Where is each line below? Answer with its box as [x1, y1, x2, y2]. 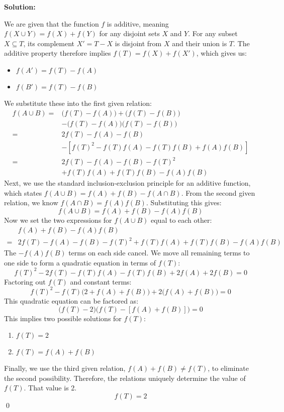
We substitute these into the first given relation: [4, 97, 152, 108]
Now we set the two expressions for [4, 215, 112, 225]
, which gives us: [196, 48, 247, 58]
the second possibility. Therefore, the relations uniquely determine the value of [4, 372, 246, 383]
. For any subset [188, 28, 238, 39]
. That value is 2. [24, 382, 77, 393]
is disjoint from [115, 38, 162, 48]
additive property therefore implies [4, 48, 111, 58]
